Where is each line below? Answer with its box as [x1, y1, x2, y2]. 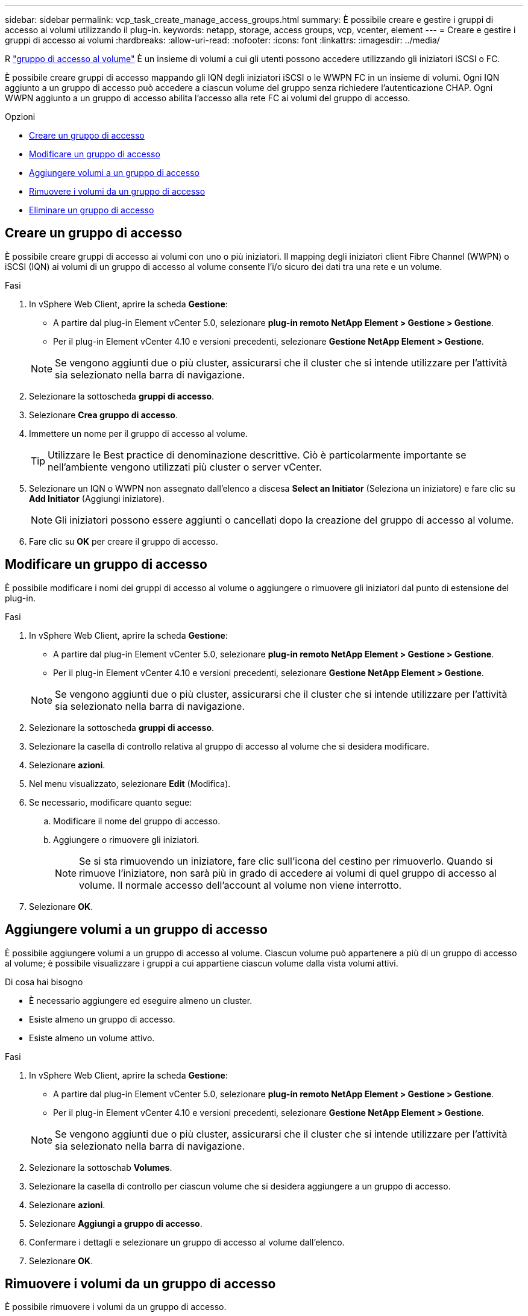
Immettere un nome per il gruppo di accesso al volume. [29, 428, 248, 439]
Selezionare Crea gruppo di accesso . [29, 409, 178, 420]
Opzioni [5, 111, 36, 122]
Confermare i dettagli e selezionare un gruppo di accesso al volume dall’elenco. [29, 1236, 345, 1247]
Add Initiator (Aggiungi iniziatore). [29, 493, 165, 504]
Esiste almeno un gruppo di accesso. [29, 1014, 175, 1024]
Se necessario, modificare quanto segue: [29, 797, 192, 807]
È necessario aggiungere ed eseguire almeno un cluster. [29, 995, 253, 1006]
